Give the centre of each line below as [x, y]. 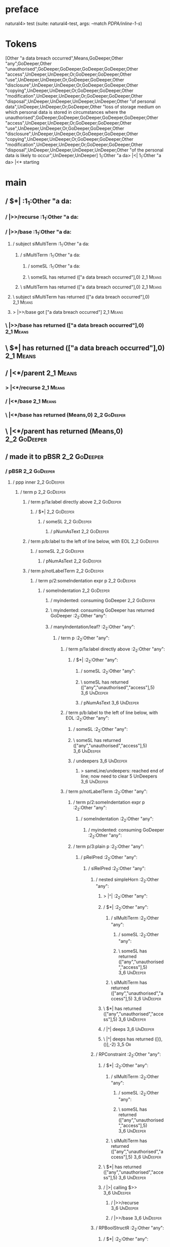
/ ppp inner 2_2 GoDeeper [39, 482]
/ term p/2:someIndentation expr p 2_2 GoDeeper [86, 581]
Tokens [21, 44]
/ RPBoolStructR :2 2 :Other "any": [130, 1228]
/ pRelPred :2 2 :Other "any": [109, 858]
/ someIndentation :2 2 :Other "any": [117, 819]
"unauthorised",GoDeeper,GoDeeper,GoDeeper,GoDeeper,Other [72, 69]
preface [22, 9]
